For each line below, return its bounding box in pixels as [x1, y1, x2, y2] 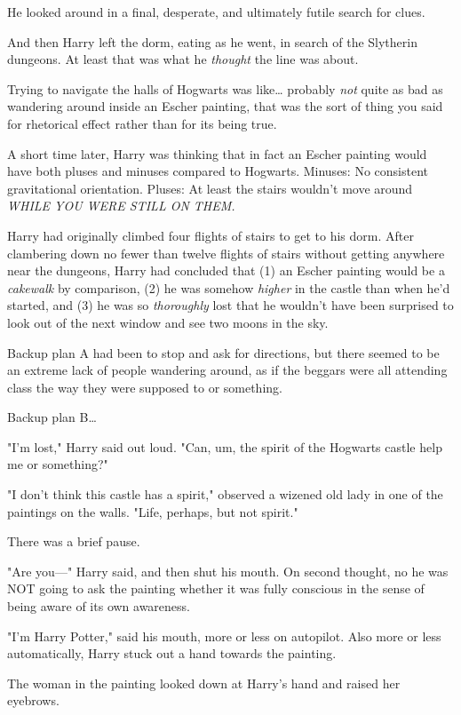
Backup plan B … [7, 408, 97, 426]
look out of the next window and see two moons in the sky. [7, 313, 329, 331]
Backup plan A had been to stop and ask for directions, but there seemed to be [7, 343, 440, 361]
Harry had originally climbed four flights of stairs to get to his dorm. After [7, 226, 414, 244]
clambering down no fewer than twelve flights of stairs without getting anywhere [7, 243, 445, 262]
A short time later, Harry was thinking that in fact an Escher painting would [7, 144, 427, 163]
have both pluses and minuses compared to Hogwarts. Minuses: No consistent [7, 162, 429, 180]
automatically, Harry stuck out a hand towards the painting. [7, 644, 337, 663]
